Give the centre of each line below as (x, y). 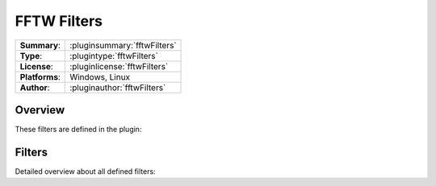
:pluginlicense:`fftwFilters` (119, 66)
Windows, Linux (100, 76)
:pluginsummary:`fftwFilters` (123, 45)
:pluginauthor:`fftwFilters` (118, 87)
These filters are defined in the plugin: (78, 130)
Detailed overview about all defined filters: (86, 171)
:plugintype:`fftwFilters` (114, 56)
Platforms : (40, 76)
